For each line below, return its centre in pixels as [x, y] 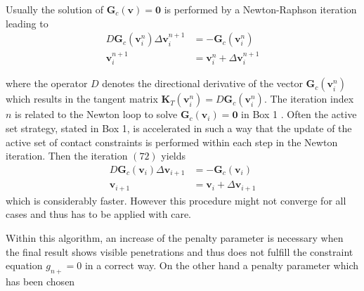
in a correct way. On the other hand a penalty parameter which [222, 265]
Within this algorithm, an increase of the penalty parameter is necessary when [175, 238]
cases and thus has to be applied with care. [98, 214]
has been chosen [40, 281]
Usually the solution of [55, 9]
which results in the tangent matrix [82, 99]
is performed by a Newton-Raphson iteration [260, 9]
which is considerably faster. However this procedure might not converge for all [176, 200]
